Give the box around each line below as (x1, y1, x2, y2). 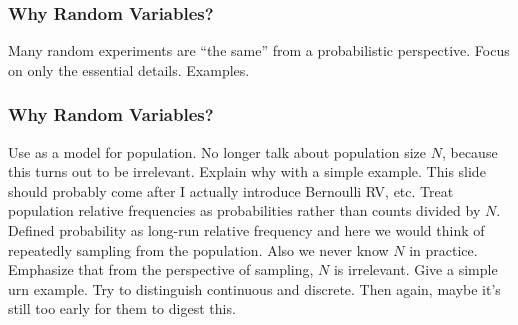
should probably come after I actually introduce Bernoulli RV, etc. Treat (8, 180, 454, 201)
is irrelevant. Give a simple (333, 259, 498, 280)
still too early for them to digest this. (8, 298, 236, 319)
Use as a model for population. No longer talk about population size (8, 141, 427, 162)
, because (441, 141, 498, 162)
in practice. (409, 239, 478, 260)
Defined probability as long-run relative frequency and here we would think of (8, 220, 485, 240)
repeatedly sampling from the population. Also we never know (8, 239, 389, 260)
